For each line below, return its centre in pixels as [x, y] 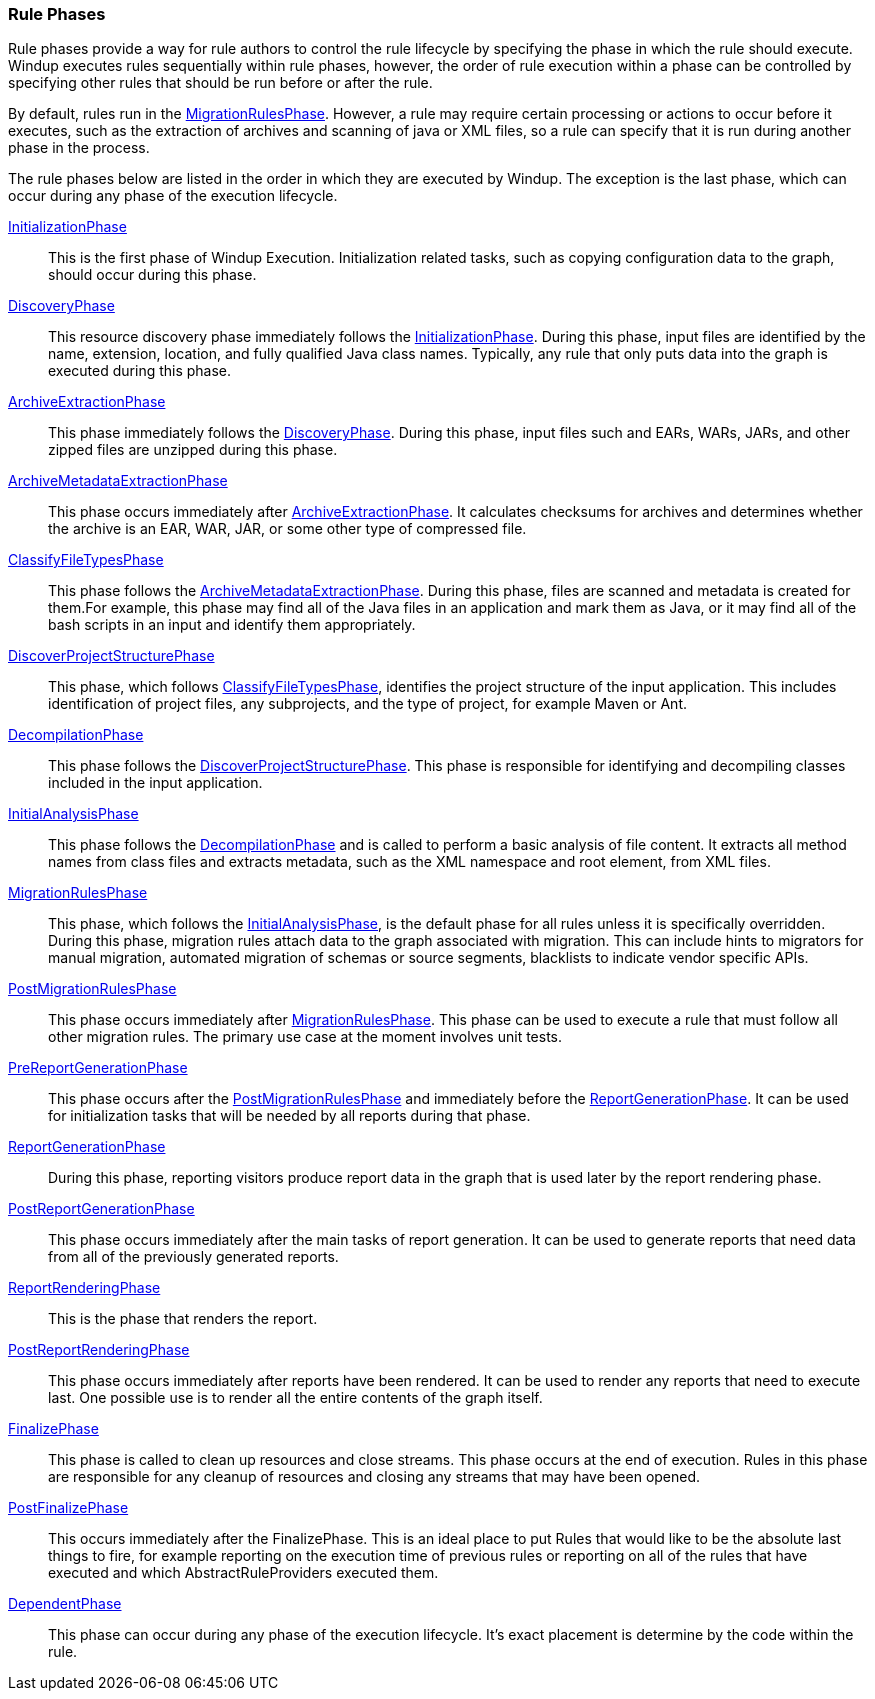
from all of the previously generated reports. [193, 1257]
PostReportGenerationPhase [101, 1209]
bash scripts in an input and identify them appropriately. [232, 625]
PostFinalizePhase [68, 1508]
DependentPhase [65, 1604]
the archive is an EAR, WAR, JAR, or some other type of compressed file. [287, 529]
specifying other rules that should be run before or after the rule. [220, 83]
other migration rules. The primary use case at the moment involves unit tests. [305, 1037]
